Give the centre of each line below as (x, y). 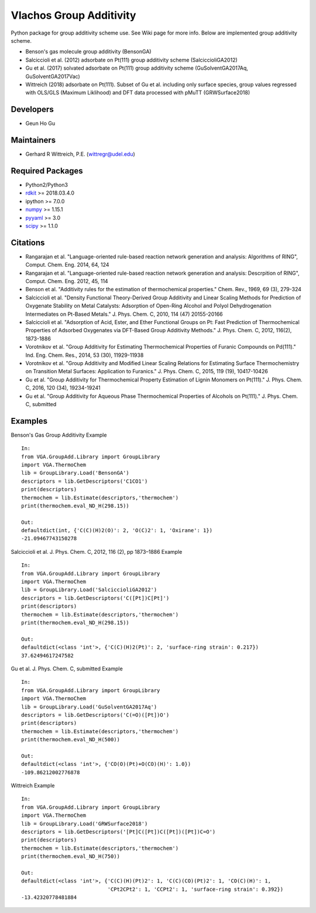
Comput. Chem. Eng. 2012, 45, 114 (67, 281)
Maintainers (33, 140)
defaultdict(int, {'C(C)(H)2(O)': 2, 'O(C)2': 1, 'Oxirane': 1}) (117, 531)
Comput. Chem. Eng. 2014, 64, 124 (67, 265)
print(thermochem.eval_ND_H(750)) (71, 856)
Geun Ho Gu (40, 124)
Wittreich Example (33, 786)
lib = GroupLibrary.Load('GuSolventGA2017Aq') (89, 707)
